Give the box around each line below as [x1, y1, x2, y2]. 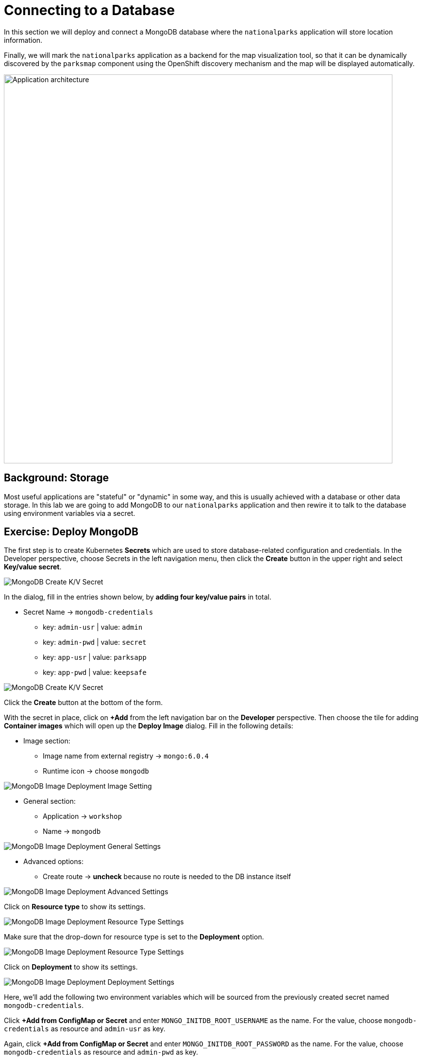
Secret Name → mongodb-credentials [23, 608, 153, 617]
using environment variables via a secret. [4, 509, 135, 517]
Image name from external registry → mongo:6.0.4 [43, 752, 209, 760]
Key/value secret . [4, 563, 62, 571]
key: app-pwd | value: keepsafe [43, 668, 147, 677]
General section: [23, 797, 76, 806]
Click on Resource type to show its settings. [4, 902, 146, 911]
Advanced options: [23, 857, 84, 866]
